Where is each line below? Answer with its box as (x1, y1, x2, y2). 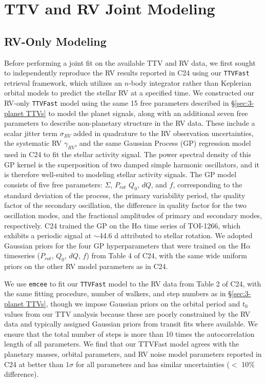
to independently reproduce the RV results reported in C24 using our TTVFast (4, 67, 250, 78)
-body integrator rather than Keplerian (129, 77, 252, 88)
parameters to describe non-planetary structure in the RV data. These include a (4, 118, 255, 128)
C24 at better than (4, 358, 64, 369)
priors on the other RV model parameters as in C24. (4, 261, 168, 272)
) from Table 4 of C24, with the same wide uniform (86, 250, 247, 261)
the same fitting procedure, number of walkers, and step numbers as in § (4, 288, 232, 299)
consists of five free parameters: (4, 179, 103, 190)
